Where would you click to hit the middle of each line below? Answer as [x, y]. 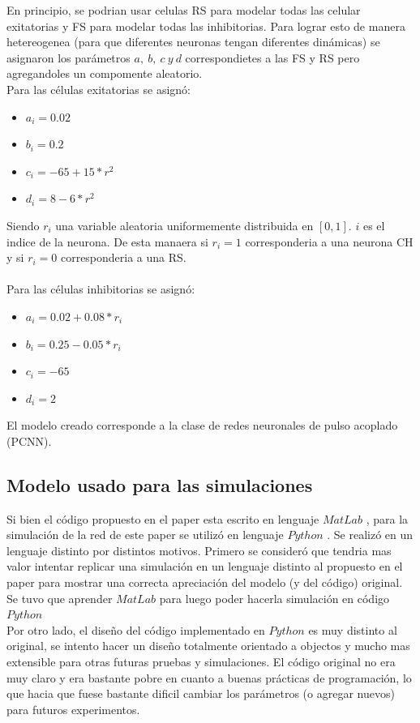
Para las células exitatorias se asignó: [99, 89]
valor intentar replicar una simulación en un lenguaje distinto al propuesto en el [205, 566]
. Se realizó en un [370, 535]
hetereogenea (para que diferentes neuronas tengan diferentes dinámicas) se [193, 42]
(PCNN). [29, 441]
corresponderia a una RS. [123, 257]
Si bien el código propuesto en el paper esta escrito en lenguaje [163, 518]
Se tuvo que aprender [60, 598]
